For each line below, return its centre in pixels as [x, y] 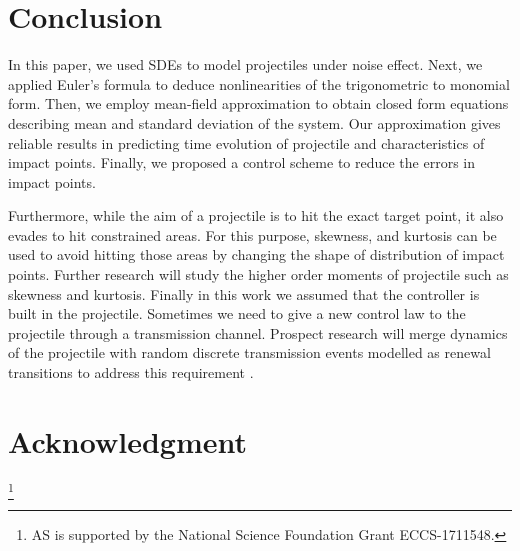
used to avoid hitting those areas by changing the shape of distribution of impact [256, 254]
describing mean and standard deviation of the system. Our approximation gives [254, 122]
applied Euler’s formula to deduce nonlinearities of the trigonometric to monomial [259, 83]
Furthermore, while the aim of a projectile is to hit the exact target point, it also [256, 215]
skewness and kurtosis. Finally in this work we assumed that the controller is [244, 293]
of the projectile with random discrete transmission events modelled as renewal [249, 352]
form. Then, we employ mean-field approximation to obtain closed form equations [258, 103]
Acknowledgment [127, 440]
